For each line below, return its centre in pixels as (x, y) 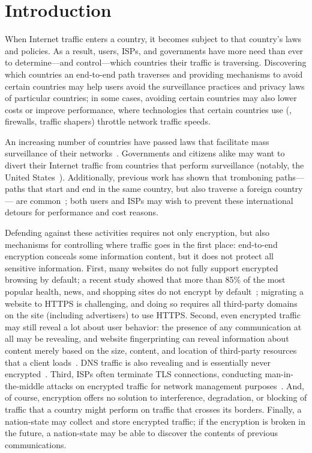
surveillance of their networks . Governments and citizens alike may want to (145, 153)
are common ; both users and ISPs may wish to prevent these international (154, 200)
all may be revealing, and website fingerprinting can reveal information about (147, 338)
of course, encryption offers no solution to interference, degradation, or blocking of (156, 397)
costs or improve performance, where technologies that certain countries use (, (148, 109)
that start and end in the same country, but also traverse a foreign (150, 189)
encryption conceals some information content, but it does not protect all (139, 256)
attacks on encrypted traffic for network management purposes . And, (175, 385)
